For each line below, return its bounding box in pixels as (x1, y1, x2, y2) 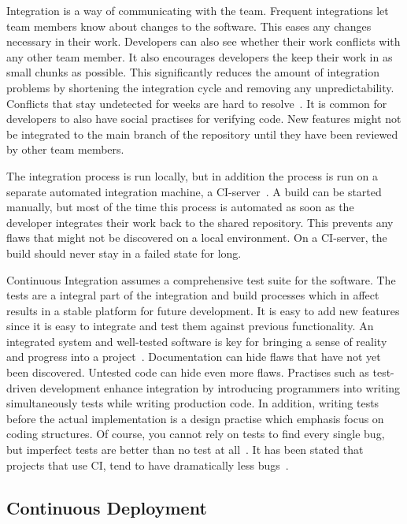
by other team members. (6, 141, 124, 158)
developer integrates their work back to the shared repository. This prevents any (6, 214, 394, 230)
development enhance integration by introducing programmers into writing (39, 379, 401, 396)
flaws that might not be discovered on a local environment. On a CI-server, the (6, 229, 387, 246)
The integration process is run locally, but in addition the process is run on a (6, 167, 379, 184)
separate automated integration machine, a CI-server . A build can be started (6, 183, 382, 199)
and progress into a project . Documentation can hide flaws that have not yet (6, 348, 381, 365)
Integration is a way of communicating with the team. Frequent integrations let (6, 2, 389, 18)
